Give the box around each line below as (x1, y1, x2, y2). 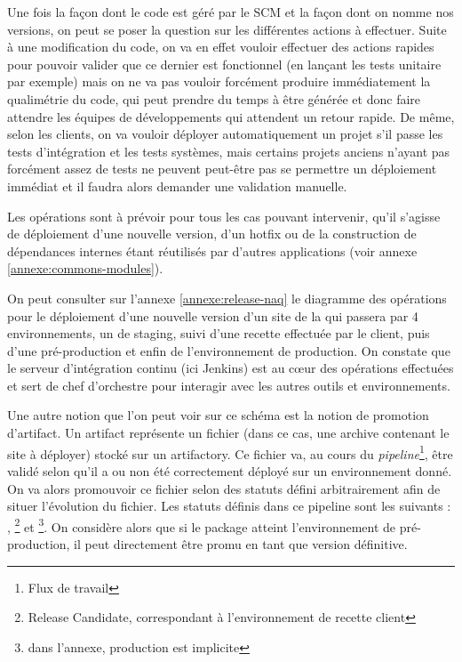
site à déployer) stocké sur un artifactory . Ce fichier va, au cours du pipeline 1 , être (7, 441, 453, 463)
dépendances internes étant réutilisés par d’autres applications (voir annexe (7, 241, 418, 260)
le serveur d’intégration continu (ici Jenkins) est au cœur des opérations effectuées (7, 359, 454, 377)
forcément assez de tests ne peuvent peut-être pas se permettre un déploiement (7, 159, 437, 178)
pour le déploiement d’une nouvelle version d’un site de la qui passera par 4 (7, 306, 418, 325)
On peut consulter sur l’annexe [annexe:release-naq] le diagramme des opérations (7, 288, 447, 307)
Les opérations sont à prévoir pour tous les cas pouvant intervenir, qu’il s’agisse (7, 206, 441, 225)
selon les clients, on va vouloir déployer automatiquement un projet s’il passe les (7, 125, 443, 143)
